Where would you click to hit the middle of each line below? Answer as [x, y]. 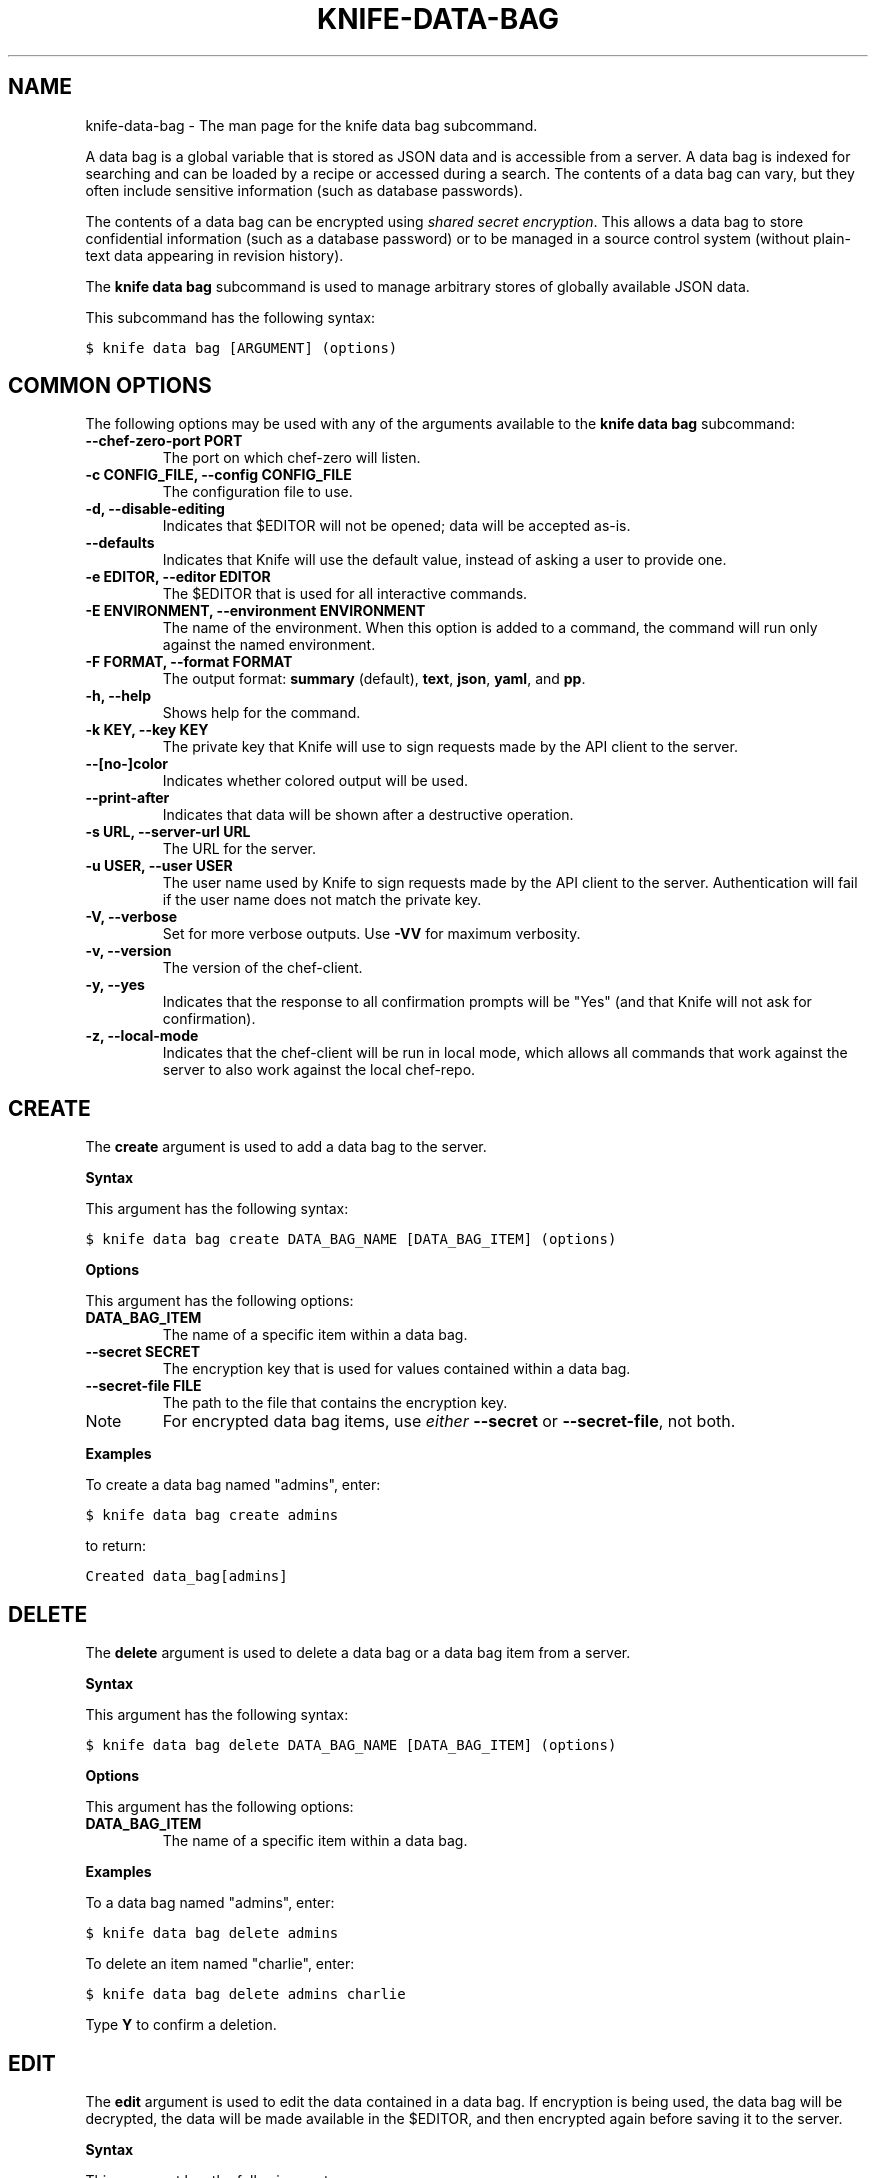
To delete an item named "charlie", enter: [220, 1964]
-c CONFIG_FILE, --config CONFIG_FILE [218, 475]
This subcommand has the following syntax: [230, 317]
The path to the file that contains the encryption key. [335, 1403]
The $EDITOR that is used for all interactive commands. [345, 594]
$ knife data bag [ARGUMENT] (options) [241, 347]
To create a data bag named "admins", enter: [233, 1485]
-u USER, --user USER [159, 866]
